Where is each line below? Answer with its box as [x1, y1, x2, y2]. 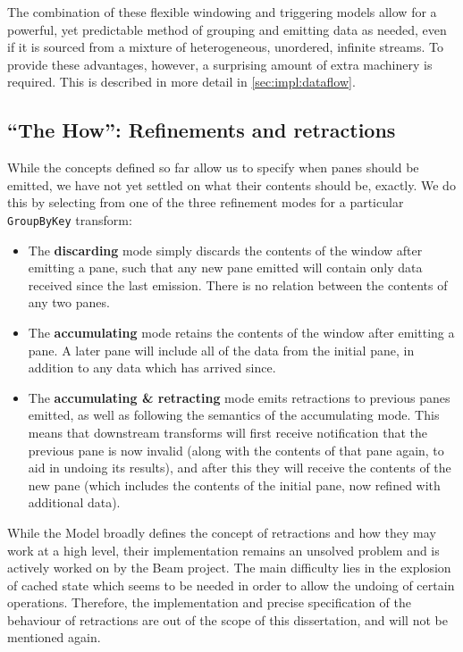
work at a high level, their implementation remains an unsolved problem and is [7, 540, 440, 559]
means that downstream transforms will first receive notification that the [28, 422, 428, 441]
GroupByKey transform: [7, 210, 132, 229]
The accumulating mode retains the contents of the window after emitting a [28, 322, 455, 341]
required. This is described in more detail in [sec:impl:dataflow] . [7, 72, 356, 91]
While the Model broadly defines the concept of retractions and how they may [7, 522, 436, 541]
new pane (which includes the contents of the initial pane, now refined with [28, 475, 441, 494]
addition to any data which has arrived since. [28, 358, 276, 377]
